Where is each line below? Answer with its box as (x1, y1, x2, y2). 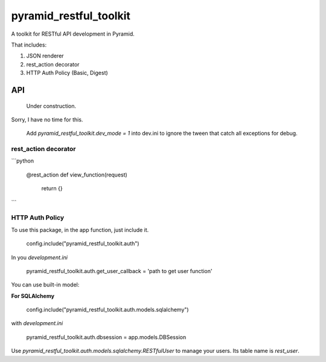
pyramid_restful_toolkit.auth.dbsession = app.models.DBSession (26, 333, 187, 341)
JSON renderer (26, 52, 64, 60)
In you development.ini (11, 254, 68, 261)
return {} (41, 185, 63, 192)
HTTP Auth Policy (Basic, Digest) (26, 69, 108, 77)
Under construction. (26, 102, 77, 109)
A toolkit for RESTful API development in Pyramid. (11, 30, 135, 37)
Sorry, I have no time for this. (11, 115, 83, 123)
